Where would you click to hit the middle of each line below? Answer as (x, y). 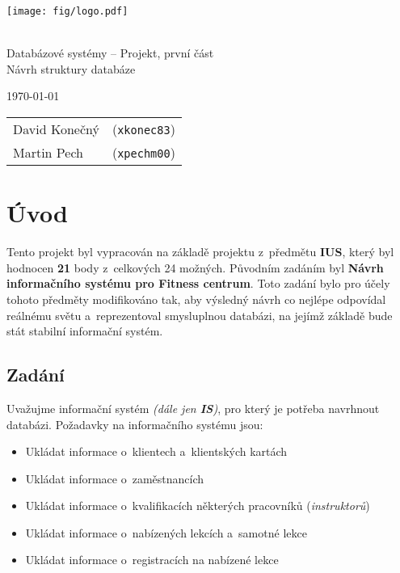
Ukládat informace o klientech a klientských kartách (156, 451)
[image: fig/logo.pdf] (67, 11)
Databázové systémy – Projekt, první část (110, 53)
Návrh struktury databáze (71, 68)
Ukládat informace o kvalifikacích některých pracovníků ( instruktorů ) (198, 506)
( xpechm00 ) (143, 153)
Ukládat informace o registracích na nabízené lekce (152, 560)
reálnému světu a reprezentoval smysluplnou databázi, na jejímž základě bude (200, 315)
